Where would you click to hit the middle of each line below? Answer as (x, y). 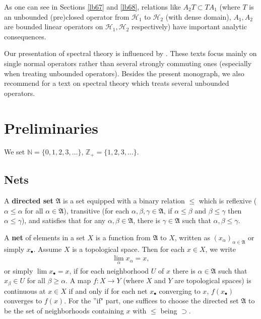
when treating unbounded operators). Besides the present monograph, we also (124, 73)
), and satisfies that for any (63, 220)
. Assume (48, 249)
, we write (220, 249)
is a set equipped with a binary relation (124, 201)
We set (15, 152)
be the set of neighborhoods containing (64, 310)
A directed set (29, 201)
